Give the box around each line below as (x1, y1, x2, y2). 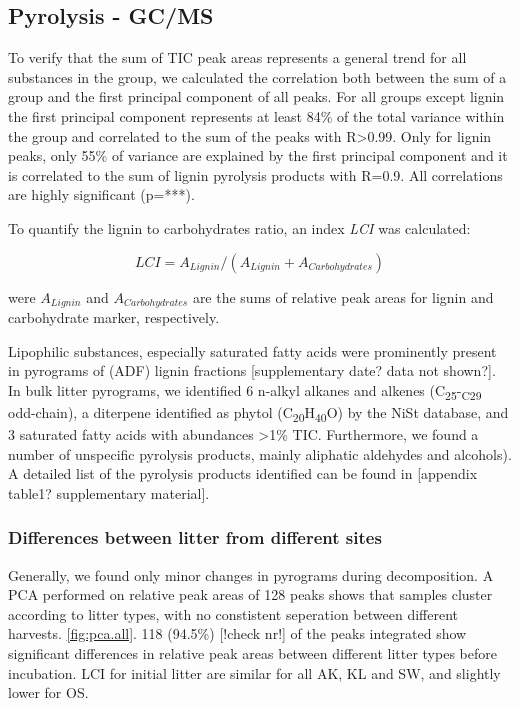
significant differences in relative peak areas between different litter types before (8, 643, 497, 663)
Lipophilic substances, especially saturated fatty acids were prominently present (8, 340, 497, 361)
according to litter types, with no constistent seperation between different (8, 603, 459, 624)
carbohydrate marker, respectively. (8, 307, 220, 327)
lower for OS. (8, 682, 89, 703)
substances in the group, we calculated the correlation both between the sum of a (8, 66, 507, 87)
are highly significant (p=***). (8, 184, 195, 205)
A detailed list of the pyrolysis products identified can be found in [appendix (8, 463, 478, 484)
